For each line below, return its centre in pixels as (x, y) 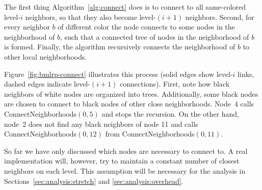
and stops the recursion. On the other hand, (170, 113)
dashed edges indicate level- (47, 84)
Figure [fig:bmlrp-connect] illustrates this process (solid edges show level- (119, 74)
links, (246, 74)
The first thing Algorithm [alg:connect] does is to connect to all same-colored (125, 7)
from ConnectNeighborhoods (150, 134)
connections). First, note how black (175, 84)
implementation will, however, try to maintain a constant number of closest (122, 161)
